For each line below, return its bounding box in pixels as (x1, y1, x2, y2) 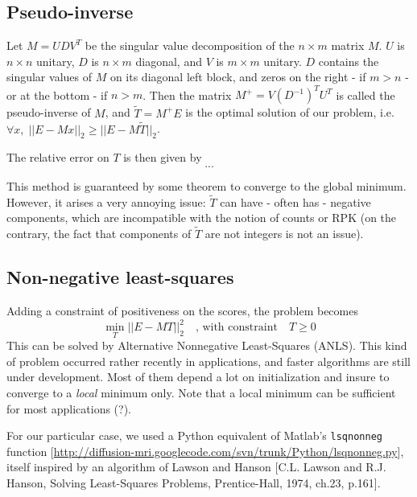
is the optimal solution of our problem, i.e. (185, 104, 394, 121)
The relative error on (6, 149, 109, 166)
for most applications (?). (6, 400, 131, 417)
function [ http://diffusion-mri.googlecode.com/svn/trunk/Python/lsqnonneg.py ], (6, 442, 404, 459)
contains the (318, 52, 379, 69)
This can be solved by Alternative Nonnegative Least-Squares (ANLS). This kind (6, 337, 407, 354)
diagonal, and (135, 52, 202, 69)
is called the (336, 86, 395, 103)
